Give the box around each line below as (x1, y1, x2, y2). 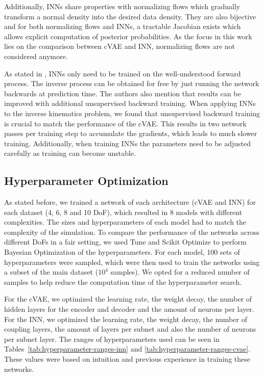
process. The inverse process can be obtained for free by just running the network (4, 78, 259, 89)
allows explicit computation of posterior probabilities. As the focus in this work (4, 31, 252, 41)
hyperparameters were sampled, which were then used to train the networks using (4, 256, 260, 267)
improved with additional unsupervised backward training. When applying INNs (4, 98, 256, 109)
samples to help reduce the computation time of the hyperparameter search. (4, 276, 242, 287)
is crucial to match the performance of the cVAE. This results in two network (4, 118, 247, 128)
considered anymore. (4, 50, 68, 61)
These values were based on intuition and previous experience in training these (4, 354, 250, 364)
